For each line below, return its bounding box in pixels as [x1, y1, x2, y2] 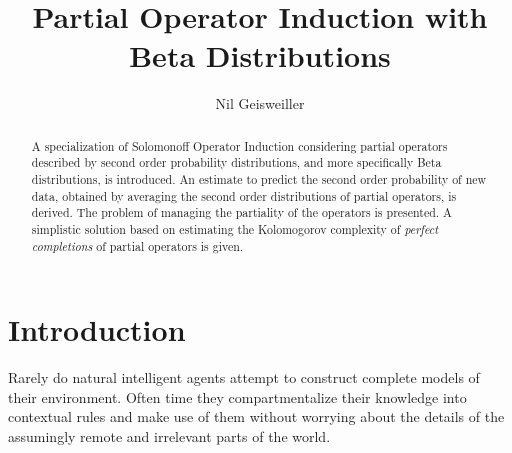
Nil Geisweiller [215, 93, 305, 114]
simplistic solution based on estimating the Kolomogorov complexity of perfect [31, 220, 439, 237]
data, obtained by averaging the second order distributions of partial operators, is [31, 187, 457, 204]
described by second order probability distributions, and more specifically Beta [31, 154, 442, 171]
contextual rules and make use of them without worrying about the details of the [8, 406, 505, 427]
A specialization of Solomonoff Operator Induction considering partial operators [31, 137, 448, 154]
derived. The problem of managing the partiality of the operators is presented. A [31, 204, 453, 221]
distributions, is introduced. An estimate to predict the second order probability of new [31, 171, 487, 188]
